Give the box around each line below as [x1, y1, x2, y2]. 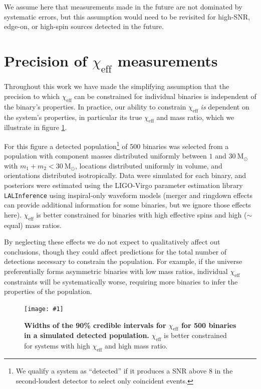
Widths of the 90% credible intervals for [24, 319, 166, 330]
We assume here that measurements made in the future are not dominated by [4, 1, 242, 11]
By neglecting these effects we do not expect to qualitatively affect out [4, 236, 220, 247]
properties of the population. [4, 286, 92, 296]
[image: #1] [24, 305, 64, 312]
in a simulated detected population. [24, 330, 149, 340]
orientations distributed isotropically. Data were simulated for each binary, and [4, 170, 246, 180]
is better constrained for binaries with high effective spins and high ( [36, 209, 247, 219]
